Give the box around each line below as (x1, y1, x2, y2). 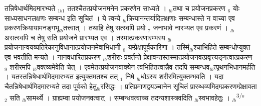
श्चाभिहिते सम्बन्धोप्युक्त (193, 42, 250, 52)
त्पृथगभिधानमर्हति (213, 61, 255, 72)
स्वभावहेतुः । (198, 93, 230, 103)
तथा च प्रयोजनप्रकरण (172, 3, 225, 13)
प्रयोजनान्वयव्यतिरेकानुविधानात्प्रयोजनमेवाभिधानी (5, 42, 121, 52)
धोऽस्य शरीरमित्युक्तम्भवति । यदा (140, 71, 224, 82)
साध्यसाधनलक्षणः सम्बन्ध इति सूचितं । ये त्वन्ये (5, 12, 121, 23)
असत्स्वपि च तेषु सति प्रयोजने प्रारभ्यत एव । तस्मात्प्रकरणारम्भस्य (5, 32, 165, 42)
